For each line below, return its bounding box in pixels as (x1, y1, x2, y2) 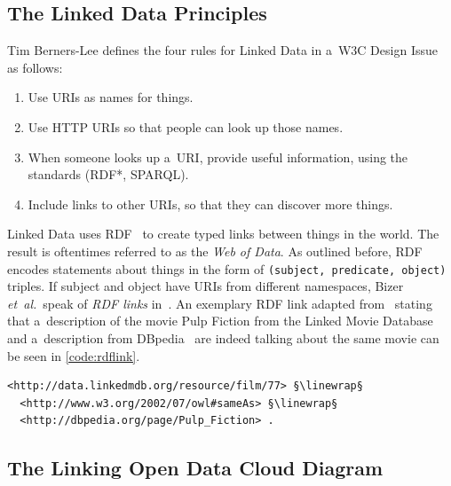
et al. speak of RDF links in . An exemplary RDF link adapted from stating (7, 294, 432, 312)
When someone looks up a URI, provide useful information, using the (28, 147, 408, 166)
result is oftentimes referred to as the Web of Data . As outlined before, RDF (7, 241, 423, 260)
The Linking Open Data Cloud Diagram (7, 454, 384, 482)
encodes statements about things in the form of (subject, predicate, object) (7, 259, 447, 278)
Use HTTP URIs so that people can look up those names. (28, 117, 344, 136)
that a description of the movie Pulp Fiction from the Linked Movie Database (7, 311, 433, 330)
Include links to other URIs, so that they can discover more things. (28, 194, 393, 213)
